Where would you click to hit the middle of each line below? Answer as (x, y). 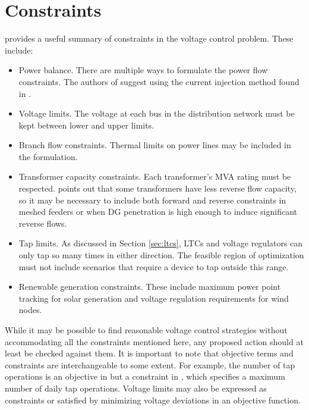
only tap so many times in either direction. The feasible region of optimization (161, 255)
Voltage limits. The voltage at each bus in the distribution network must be (157, 113)
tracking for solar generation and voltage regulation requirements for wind (154, 298)
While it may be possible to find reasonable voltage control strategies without (146, 330)
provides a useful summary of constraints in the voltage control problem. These (149, 38)
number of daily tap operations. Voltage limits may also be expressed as (136, 388)
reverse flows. (43, 223)
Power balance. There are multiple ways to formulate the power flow (143, 70)
